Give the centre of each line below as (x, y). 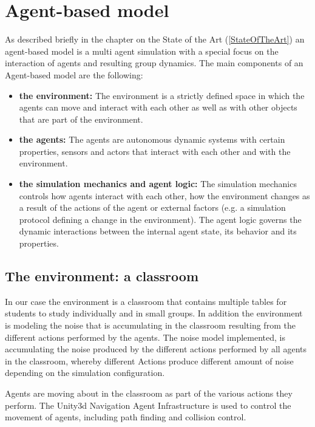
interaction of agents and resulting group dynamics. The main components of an (154, 63)
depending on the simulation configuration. (85, 373)
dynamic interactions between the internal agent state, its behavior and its (158, 231)
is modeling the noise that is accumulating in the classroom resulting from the (150, 325)
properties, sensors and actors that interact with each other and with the (155, 151)
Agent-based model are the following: (74, 74)
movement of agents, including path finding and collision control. (126, 417)
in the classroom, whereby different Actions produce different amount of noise (149, 360)
